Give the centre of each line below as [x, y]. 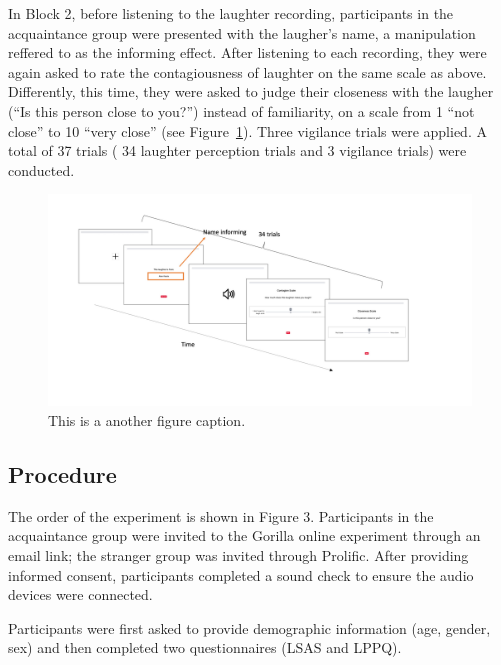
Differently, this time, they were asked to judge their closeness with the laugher [251, 91]
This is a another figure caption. [147, 419]
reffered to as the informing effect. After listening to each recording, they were [247, 52]
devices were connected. [80, 594]
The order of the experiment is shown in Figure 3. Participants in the [221, 515]
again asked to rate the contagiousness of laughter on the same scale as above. [247, 71]
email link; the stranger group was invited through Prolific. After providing [238, 554]
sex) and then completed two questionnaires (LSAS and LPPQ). [205, 647]
